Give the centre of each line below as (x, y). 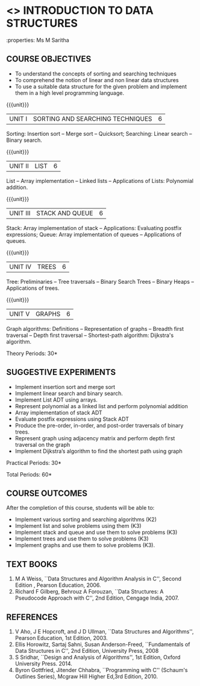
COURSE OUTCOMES (47, 493)
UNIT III (20, 213)
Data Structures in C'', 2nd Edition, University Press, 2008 (87, 651)
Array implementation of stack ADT (58, 412)
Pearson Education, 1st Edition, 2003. (61, 638)
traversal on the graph (42, 444)
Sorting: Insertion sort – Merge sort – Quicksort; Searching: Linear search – (99, 133)
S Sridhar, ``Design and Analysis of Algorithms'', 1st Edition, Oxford (98, 657)
